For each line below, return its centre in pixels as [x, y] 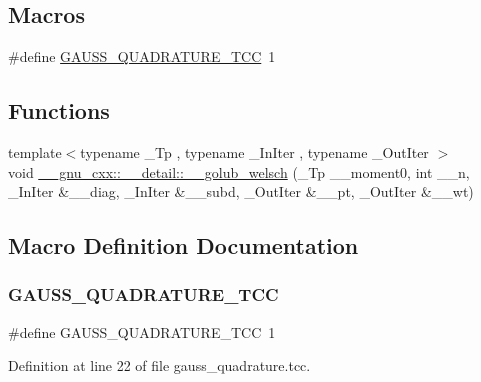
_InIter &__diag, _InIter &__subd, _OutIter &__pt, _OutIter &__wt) [241, 191]
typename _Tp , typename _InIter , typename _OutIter [254, 152]
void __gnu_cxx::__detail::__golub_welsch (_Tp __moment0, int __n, [239, 171]
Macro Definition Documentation [183, 245]
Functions [59, 110]
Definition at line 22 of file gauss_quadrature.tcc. [159, 365]
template [35, 152]
